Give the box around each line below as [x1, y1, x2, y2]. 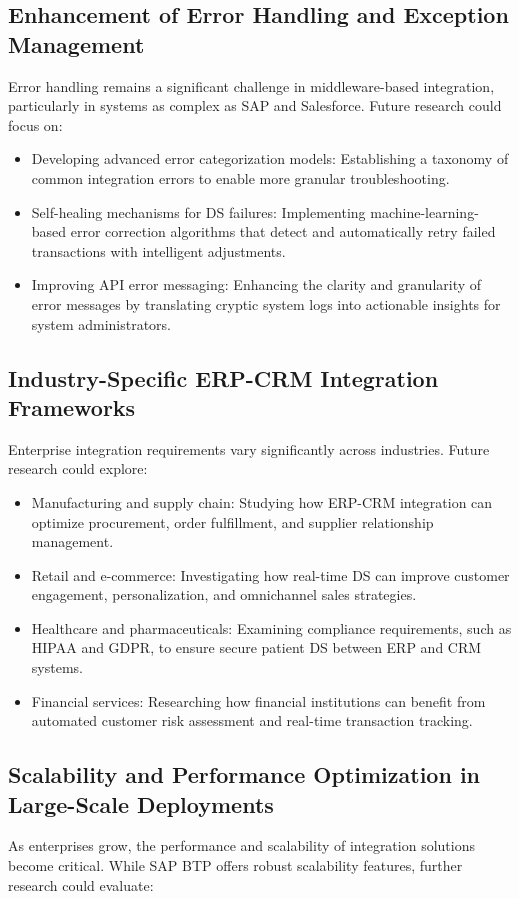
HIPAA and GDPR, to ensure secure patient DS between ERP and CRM [31, 637, 482, 658]
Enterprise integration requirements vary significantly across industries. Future [8, 438, 490, 459]
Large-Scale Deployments [8, 788, 274, 819]
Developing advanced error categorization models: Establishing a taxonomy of [31, 148, 509, 169]
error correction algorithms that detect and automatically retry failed [70, 221, 496, 242]
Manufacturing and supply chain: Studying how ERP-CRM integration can [31, 491, 493, 512]
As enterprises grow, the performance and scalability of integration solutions [8, 835, 475, 856]
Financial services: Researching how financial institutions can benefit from [31, 690, 486, 711]
